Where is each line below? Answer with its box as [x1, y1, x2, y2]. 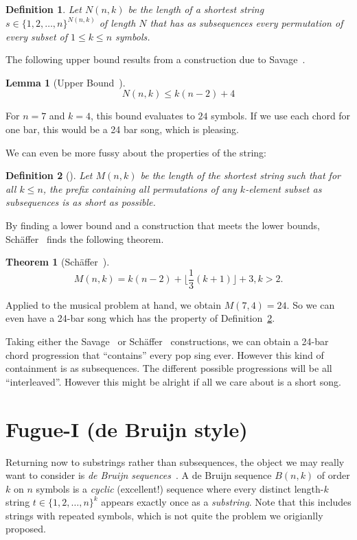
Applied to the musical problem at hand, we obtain [5, 297, 221, 312]
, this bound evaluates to [91, 108, 195, 123]
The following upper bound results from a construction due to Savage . [5, 52, 306, 67]
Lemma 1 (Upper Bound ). [5, 75, 126, 89]
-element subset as [245, 181, 322, 196]
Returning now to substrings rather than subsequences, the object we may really [5, 454, 345, 469]
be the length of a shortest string [128, 2, 264, 16]
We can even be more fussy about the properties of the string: [5, 145, 267, 159]
